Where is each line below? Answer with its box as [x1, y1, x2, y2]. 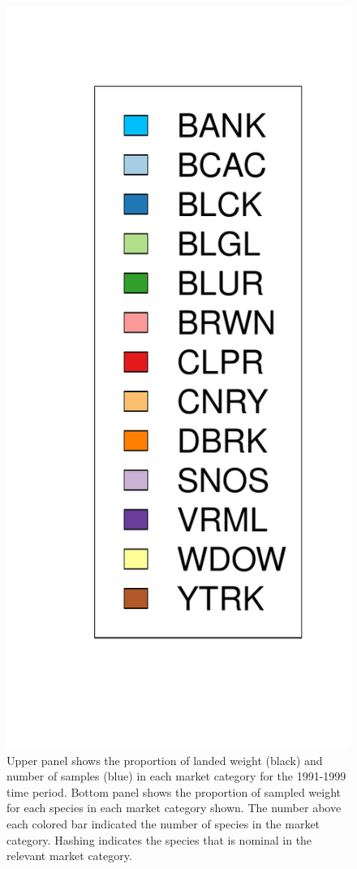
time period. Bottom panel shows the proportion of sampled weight [6, 783, 341, 800]
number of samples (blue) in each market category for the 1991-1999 [6, 767, 346, 785]
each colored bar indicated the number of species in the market [6, 815, 320, 832]
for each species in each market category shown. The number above [6, 799, 342, 816]
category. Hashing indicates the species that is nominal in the [6, 831, 312, 848]
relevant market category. [6, 847, 132, 864]
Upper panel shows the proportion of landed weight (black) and [6, 751, 323, 768]
